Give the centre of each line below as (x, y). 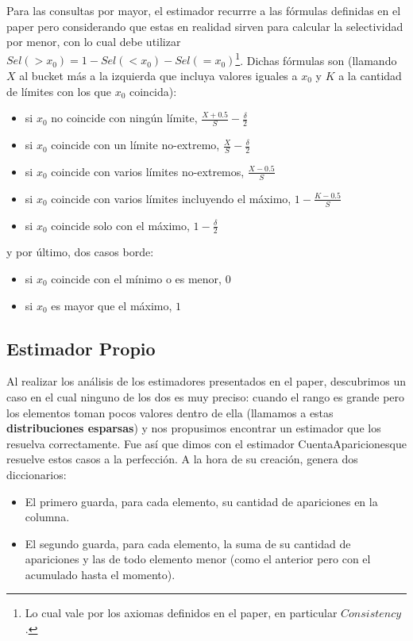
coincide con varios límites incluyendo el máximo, (171, 198)
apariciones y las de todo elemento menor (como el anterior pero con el (198, 559)
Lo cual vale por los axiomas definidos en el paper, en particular (181, 613)
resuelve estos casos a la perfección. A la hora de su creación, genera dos (182, 459)
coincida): (153, 91)
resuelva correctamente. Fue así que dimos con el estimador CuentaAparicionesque (206, 443)
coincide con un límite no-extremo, (135, 145)
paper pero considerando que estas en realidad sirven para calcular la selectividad (205, 26)
